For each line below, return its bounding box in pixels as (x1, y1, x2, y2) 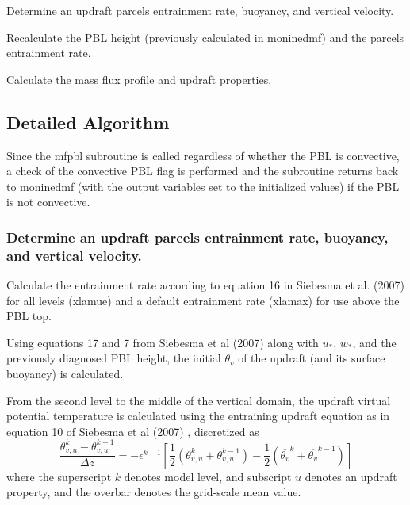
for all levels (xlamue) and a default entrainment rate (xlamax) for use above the (6, 292, 400, 308)
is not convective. (6, 193, 90, 210)
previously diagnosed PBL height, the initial (6, 350, 221, 366)
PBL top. (6, 308, 52, 324)
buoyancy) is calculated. (6, 365, 124, 382)
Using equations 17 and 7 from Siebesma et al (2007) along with (6, 334, 319, 350)
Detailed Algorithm (6, 109, 170, 134)
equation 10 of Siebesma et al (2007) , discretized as (6, 423, 259, 439)
